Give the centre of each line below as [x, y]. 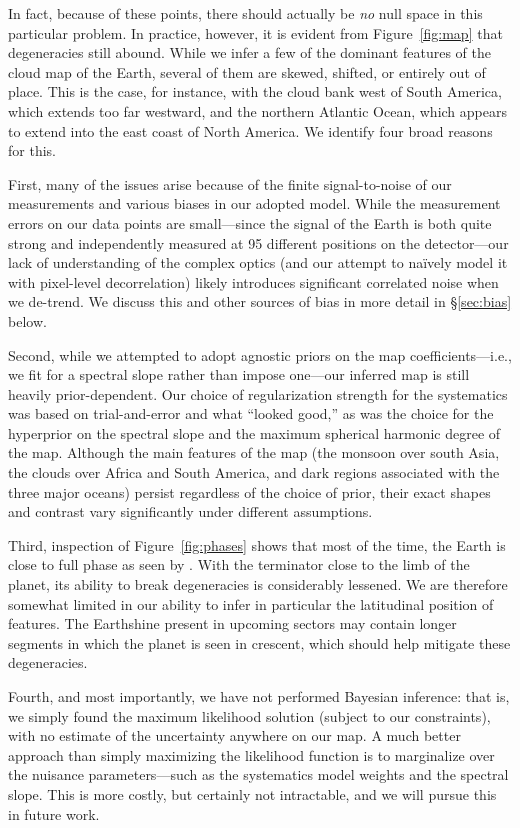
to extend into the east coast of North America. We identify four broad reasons [250, 130]
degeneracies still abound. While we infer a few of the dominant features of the [249, 52]
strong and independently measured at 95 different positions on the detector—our [258, 242]
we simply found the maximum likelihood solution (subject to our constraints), [249, 715]
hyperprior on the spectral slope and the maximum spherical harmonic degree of [254, 432]
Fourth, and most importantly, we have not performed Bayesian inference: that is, [259, 696]
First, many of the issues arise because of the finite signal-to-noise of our [230, 183]
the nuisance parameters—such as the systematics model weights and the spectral [258, 774]
